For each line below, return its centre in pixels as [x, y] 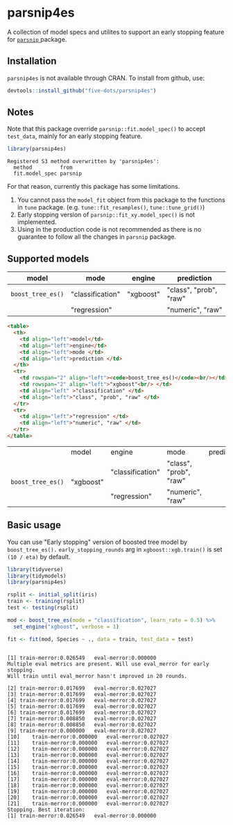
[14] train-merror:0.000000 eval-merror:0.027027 [88, 761]
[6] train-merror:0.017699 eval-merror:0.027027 [82, 713]
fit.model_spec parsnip [48, 174]
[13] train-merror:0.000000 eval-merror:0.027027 [88, 755]
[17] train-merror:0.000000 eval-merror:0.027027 [88, 779]
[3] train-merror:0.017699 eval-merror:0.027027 [82, 694]
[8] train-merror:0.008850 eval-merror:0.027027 [82, 724]
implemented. [37, 222]
